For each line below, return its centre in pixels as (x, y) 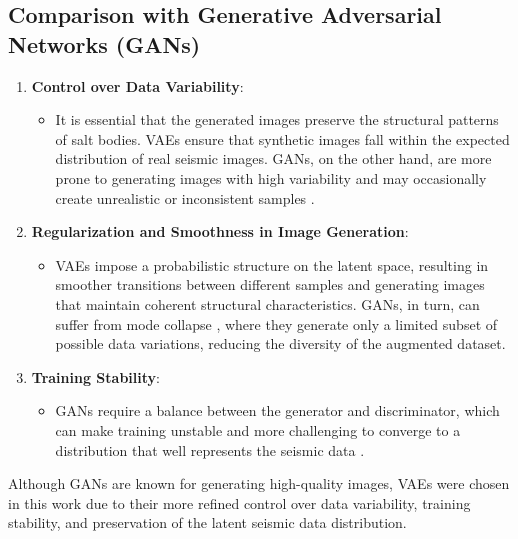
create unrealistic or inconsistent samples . (185, 197)
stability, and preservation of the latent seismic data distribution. (207, 522)
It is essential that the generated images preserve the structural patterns (277, 119)
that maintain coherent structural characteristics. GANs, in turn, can (267, 303)
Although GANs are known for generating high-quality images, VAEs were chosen (259, 483)
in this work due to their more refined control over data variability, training (239, 502)
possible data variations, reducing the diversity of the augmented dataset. (280, 343)
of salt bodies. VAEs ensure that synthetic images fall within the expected (282, 138)
